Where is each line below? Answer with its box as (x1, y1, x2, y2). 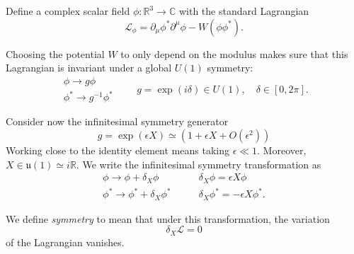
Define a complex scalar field (6, 4, 130, 18)
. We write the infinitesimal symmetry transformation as (76, 156, 321, 171)
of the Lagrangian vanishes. (6, 234, 125, 249)
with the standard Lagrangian (178, 4, 309, 18)
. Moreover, (257, 142, 307, 157)
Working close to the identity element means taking (6, 142, 229, 157)
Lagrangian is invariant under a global (6, 60, 172, 75)
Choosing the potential (6, 46, 105, 61)
